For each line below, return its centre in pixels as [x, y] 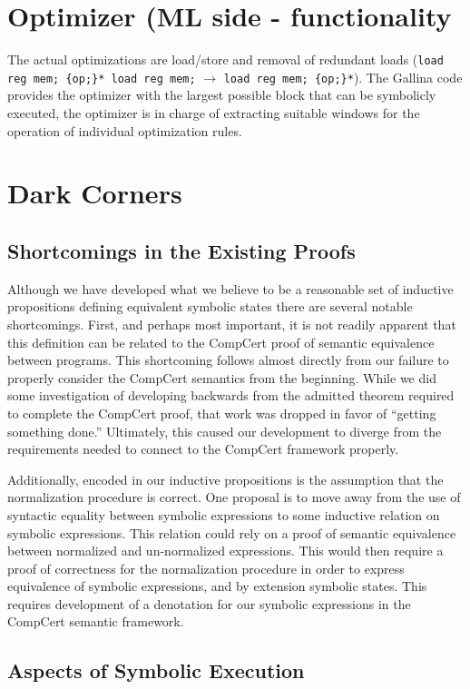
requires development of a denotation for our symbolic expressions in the [209, 603]
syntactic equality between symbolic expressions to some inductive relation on [224, 514]
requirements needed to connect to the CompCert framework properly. [203, 449]
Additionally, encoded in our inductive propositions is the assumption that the [225, 479]
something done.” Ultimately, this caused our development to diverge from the [225, 431]
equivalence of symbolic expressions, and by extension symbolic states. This [217, 586]
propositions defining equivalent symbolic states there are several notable [210, 306]
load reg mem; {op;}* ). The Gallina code [343, 77]
